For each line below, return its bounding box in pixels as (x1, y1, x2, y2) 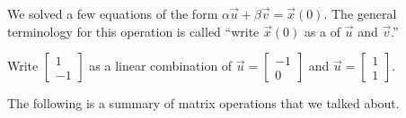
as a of (304, 21, 341, 40)
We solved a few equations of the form (7, 4, 218, 22)
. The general (323, 4, 397, 22)
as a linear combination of (89, 56, 233, 75)
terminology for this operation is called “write (7, 21, 260, 40)
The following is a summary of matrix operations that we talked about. (7, 94, 400, 113)
